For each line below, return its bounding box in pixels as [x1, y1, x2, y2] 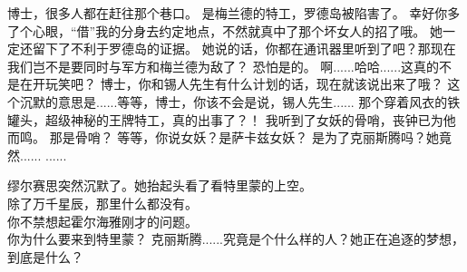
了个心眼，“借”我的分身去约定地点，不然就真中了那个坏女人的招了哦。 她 [7, 21, 443, 40]
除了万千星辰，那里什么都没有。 [7, 193, 198, 212]
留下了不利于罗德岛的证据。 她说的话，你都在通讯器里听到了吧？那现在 [32, 39, 456, 58]
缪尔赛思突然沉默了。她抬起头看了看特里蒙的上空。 [7, 176, 312, 195]
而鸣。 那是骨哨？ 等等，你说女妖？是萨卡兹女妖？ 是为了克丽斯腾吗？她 [7, 128, 439, 147]
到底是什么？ [7, 247, 83, 266]
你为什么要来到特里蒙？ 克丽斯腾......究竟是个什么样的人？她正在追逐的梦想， [7, 229, 465, 248]
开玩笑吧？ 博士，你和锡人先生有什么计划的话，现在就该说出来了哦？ [32, 74, 443, 93]
